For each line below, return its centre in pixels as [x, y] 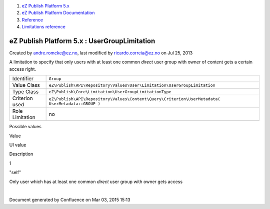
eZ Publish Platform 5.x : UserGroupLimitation [82, 41]
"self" [15, 173]
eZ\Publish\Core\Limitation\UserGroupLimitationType [110, 92]
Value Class [26, 85]
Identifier [23, 79]
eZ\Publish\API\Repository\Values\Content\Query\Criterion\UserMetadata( [134, 99]
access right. [23, 69]
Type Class [25, 92]
